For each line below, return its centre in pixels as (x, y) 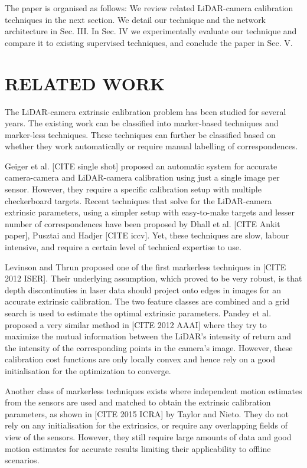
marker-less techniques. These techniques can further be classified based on (140, 134)
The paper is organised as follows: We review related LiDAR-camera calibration (149, 8)
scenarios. (22, 460)
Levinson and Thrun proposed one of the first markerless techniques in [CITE (146, 266)
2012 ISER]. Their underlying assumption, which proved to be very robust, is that (153, 278)
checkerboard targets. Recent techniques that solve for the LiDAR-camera (138, 200)
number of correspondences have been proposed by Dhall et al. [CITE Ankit (143, 223)
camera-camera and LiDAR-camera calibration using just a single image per (142, 177)
